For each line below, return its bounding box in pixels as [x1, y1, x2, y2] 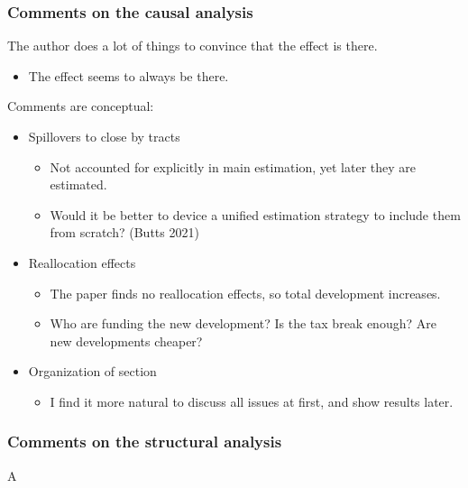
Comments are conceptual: [7, 97, 154, 115]
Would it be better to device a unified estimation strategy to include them [50, 205, 461, 224]
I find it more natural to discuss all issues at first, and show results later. [50, 391, 454, 410]
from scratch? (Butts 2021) [50, 223, 199, 242]
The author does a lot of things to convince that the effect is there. [7, 36, 378, 55]
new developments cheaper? [50, 331, 203, 350]
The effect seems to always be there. [28, 66, 229, 85]
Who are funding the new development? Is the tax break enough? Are [50, 314, 436, 333]
